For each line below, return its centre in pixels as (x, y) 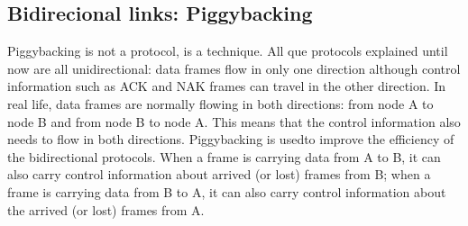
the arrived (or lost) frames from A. (106, 209)
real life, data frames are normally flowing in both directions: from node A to (220, 103)
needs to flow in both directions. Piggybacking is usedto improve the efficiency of (231, 139)
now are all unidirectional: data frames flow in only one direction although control (234, 68)
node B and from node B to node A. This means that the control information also (234, 121)
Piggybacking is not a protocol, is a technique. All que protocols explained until (228, 51)
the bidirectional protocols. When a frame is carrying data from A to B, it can (224, 156)
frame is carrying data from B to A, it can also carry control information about (227, 191)
